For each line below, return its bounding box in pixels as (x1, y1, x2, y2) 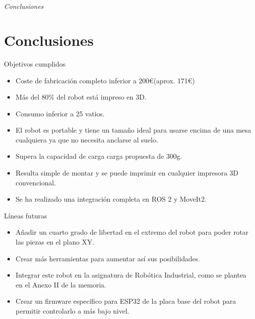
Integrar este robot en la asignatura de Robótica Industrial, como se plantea (15, 270, 247, 280)
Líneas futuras (4, 210, 47, 220)
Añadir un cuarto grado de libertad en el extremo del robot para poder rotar (15, 227, 249, 237)
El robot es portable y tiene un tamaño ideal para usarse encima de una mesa (15, 125, 252, 135)
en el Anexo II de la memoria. (15, 279, 106, 289)
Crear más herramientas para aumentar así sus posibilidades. (15, 253, 200, 263)
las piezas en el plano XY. (15, 237, 94, 247)
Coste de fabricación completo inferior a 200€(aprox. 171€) (15, 75, 195, 85)
